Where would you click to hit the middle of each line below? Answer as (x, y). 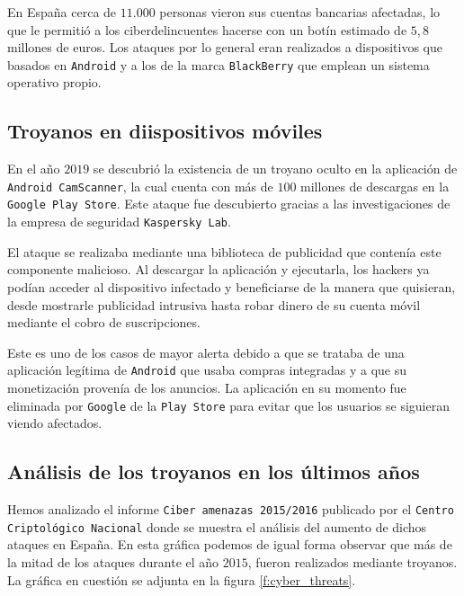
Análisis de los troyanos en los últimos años (214, 471)
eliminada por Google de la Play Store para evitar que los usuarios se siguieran (228, 405)
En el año (34, 169)
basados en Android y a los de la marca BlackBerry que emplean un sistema (219, 64)
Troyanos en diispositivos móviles (165, 131)
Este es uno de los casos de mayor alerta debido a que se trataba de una (206, 352)
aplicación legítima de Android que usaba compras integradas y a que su (207, 370)
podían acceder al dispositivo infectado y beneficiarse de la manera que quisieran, (232, 286)
